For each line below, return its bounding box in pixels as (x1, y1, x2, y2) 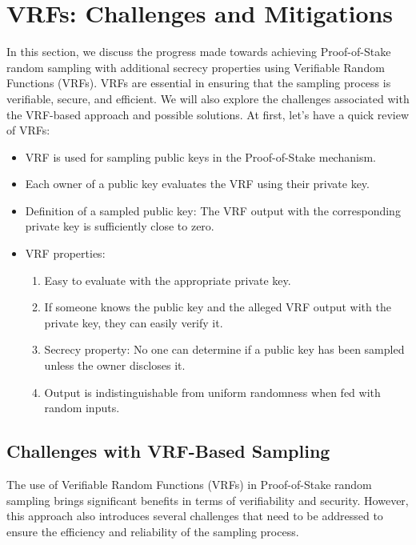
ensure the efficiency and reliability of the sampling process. (6, 523, 299, 539)
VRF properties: (25, 245, 106, 262)
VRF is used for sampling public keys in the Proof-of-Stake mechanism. (25, 148, 376, 165)
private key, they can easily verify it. (44, 314, 223, 331)
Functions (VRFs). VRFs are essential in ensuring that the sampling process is (6, 74, 391, 91)
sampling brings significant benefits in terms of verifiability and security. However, (6, 491, 409, 508)
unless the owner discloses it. (44, 357, 186, 374)
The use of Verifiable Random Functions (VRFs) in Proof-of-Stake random (6, 476, 372, 493)
